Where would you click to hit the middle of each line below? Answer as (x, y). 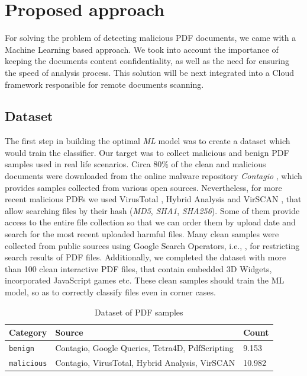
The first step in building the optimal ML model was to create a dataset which (148, 141)
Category (28, 332)
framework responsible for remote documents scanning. (104, 84)
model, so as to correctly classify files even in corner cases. (110, 292)
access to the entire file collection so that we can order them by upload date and (150, 222)
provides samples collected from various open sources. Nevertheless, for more (143, 187)
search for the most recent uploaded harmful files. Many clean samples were (142, 234)
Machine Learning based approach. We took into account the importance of (142, 49)
